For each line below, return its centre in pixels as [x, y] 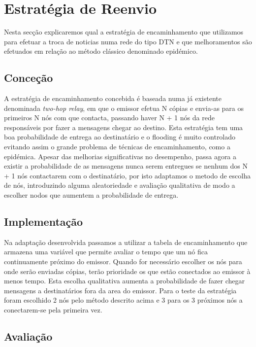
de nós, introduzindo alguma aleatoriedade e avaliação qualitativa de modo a [120, 185]
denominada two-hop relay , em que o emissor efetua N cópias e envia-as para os [124, 108]
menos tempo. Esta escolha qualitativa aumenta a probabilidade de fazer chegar [124, 281]
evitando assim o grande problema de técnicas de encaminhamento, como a [117, 147]
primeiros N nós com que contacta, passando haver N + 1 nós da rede [109, 118]
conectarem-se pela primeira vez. [53, 310]
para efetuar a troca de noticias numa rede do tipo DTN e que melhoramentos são [128, 41]
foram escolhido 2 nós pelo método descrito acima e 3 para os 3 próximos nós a [123, 300]
